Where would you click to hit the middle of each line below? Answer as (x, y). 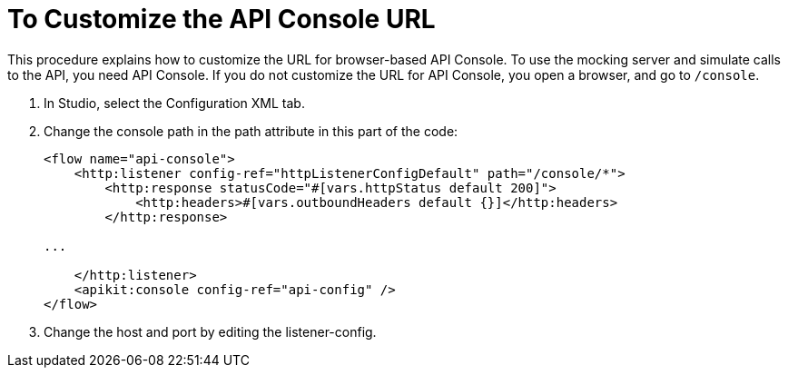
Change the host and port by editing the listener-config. (210, 331)
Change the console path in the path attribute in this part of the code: (251, 131)
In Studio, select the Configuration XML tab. (174, 103)
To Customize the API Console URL (222, 19)
